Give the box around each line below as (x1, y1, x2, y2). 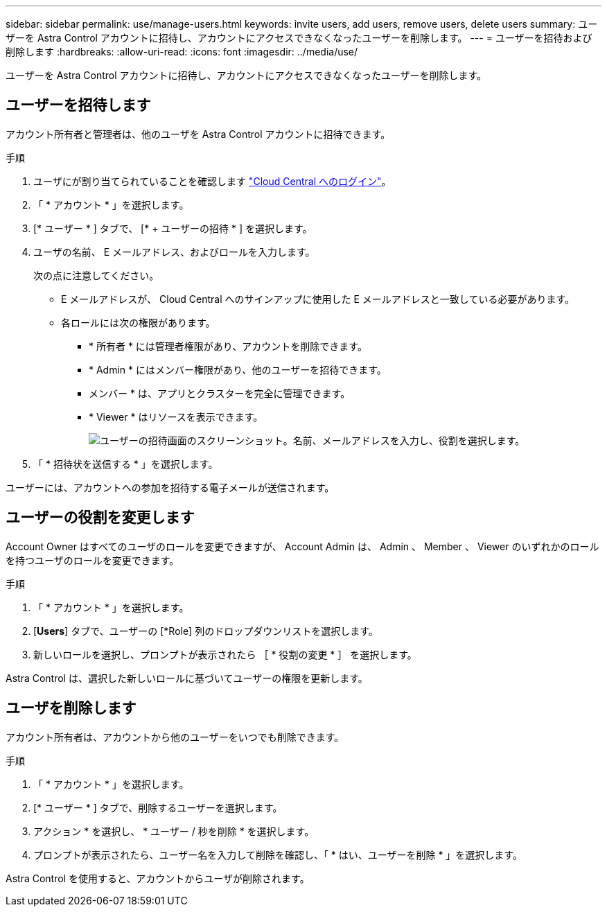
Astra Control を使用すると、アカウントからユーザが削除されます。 (6, 872, 310, 884)
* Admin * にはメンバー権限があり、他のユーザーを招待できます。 (89, 363, 387, 376)
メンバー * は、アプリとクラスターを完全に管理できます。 (89, 387, 351, 399)
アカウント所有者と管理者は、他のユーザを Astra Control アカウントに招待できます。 (6, 128, 391, 140)
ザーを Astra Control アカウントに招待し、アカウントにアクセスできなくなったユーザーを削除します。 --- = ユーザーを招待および (6, 32, 592, 44)
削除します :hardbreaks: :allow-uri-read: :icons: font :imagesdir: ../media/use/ (6, 46, 358, 58)
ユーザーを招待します (6, 96, 151, 114)
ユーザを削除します (6, 699, 137, 717)
